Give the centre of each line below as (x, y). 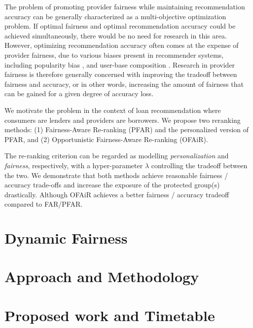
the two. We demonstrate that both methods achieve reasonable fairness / (116, 175)
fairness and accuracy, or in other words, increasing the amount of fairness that (124, 84)
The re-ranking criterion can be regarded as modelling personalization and (117, 156)
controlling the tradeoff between (199, 165)
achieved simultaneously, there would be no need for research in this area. (116, 35)
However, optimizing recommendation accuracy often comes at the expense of (122, 45)
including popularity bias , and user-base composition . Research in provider (120, 64)
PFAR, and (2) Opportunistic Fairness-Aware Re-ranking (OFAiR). (106, 139)
